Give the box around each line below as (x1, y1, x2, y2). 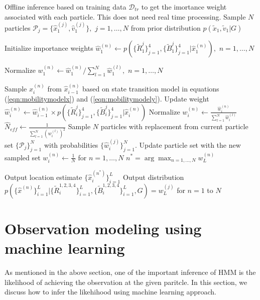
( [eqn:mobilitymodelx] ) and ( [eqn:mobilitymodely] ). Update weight (5, 93, 209, 104)
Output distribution (122, 171, 184, 182)
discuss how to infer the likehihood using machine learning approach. (5, 286, 217, 297)
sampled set (5, 152, 41, 162)
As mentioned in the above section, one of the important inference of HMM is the (5, 266, 256, 277)
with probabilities (44, 139, 98, 150)
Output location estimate (5, 171, 82, 182)
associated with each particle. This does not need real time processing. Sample (5, 11, 246, 22)
